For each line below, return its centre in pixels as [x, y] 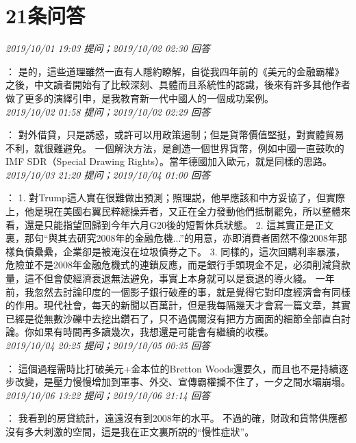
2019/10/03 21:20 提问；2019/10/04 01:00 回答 [108, 174]
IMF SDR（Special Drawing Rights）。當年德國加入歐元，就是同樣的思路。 [169, 161]
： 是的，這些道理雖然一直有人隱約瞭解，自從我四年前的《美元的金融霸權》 [175, 71]
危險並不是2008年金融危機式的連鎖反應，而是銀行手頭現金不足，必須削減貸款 [178, 265]
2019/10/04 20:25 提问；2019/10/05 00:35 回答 [108, 345]
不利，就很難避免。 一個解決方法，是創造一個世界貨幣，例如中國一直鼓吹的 [175, 148]
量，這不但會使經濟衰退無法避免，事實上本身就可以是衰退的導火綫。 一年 [170, 278]
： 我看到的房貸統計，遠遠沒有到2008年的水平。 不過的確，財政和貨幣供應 [172, 418]
